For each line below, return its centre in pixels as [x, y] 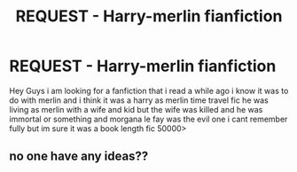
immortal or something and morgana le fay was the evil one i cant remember [148, 119]
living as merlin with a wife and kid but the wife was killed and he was [136, 109]
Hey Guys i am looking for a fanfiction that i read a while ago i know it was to [149, 90]
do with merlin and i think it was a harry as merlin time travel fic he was [139, 100]
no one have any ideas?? [79, 156]
